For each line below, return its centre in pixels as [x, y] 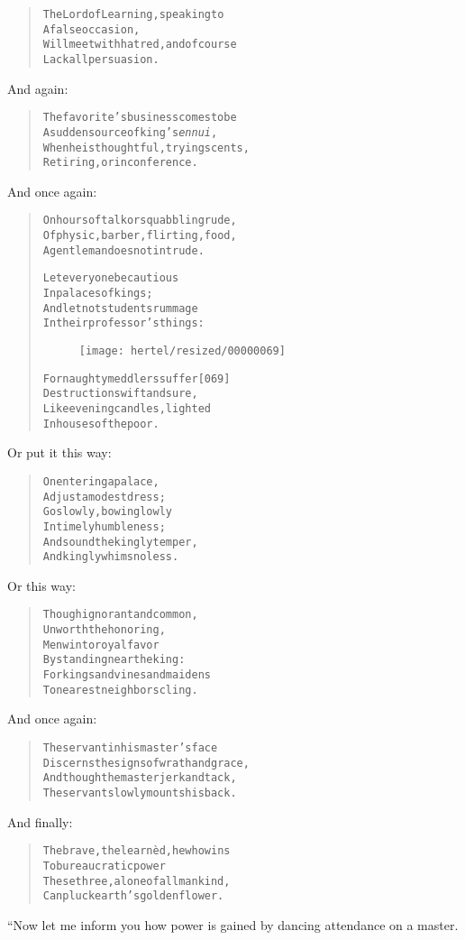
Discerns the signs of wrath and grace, [146, 763]
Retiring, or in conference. [120, 163]
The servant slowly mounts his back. [140, 793]
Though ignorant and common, [120, 615]
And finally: [40, 821]
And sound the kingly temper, [120, 542]
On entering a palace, [101, 481]
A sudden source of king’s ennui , [130, 132]
